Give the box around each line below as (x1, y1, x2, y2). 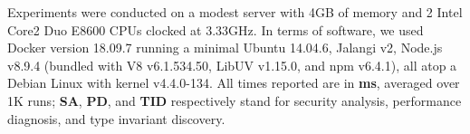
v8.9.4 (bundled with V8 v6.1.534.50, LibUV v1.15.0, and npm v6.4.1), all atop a (7, 55, 457, 74)
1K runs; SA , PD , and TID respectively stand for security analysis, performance (7, 91, 462, 110)
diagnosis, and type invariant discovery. (7, 109, 225, 128)
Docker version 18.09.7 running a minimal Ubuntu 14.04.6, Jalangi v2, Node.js (7, 38, 443, 57)
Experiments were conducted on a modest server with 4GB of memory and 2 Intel (7, 3, 463, 21)
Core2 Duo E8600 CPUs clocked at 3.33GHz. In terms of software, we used (7, 20, 424, 39)
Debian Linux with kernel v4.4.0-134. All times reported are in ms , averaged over (7, 73, 460, 92)
